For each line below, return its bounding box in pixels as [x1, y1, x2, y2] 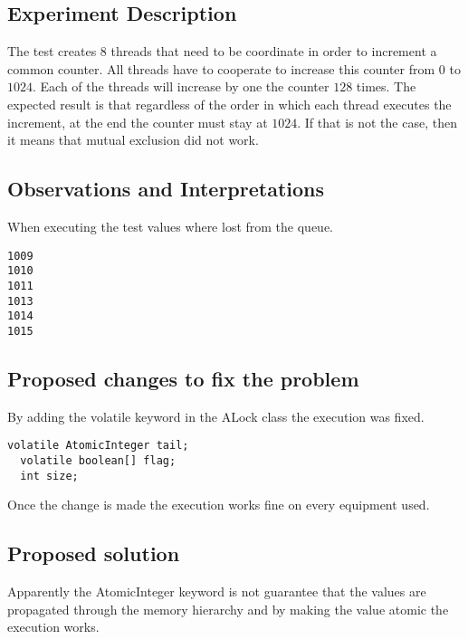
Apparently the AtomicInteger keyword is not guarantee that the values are [7, 582, 426, 601]
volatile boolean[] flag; [20, 453, 177, 467]
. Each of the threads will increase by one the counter [33, 77, 330, 96]
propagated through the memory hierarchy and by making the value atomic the [7, 599, 449, 618]
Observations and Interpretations [7, 175, 325, 203]
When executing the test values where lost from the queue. [7, 216, 333, 235]
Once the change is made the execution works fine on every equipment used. [7, 495, 430, 514]
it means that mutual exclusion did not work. [7, 130, 259, 149]
